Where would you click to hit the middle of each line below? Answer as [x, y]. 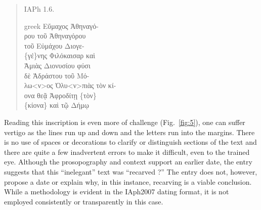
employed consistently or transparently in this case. [84, 201]
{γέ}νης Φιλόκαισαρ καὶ [59, 55]
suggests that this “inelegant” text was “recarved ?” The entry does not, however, [131, 171]
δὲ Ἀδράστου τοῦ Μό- [57, 75]
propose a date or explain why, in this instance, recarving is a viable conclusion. [128, 181]
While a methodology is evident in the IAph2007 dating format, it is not [117, 192]
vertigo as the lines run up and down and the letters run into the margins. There [129, 132]
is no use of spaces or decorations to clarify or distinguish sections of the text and [130, 142]
